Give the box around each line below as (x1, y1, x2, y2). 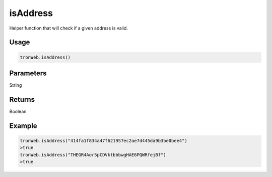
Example (9, 121, 37, 130)
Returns (9, 95, 35, 104)
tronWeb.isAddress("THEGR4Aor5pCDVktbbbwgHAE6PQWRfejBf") (20, 152, 166, 157)
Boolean (9, 108, 27, 114)
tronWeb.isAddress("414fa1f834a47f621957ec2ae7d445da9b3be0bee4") (20, 138, 187, 143)
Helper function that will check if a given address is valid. (9, 25, 128, 31)
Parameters (9, 69, 47, 77)
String (9, 82, 22, 88)
